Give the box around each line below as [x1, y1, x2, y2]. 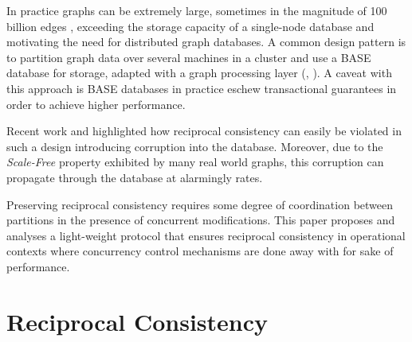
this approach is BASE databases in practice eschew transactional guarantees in [6, 80, 397, 96]
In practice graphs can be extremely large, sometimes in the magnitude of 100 [6, 2, 387, 18]
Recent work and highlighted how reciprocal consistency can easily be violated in [6, 122, 402, 139]
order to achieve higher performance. [6, 95, 186, 112]
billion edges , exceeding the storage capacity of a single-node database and [6, 17, 375, 34]
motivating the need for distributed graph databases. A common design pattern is [6, 33, 406, 50]
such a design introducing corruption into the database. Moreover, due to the [6, 138, 383, 154]
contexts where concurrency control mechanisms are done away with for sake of [6, 243, 394, 259]
